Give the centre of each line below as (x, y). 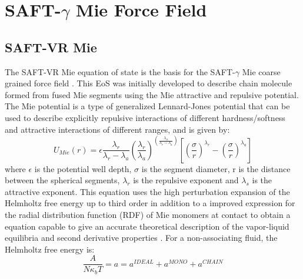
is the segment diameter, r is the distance (216, 168)
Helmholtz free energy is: (50, 249)
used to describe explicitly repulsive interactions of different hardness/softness (145, 117)
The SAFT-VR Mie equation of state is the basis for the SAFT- (120, 71)
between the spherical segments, (62, 180)
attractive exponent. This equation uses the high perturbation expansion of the (147, 191)
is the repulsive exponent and (186, 180)
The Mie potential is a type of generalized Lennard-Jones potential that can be (147, 106)
